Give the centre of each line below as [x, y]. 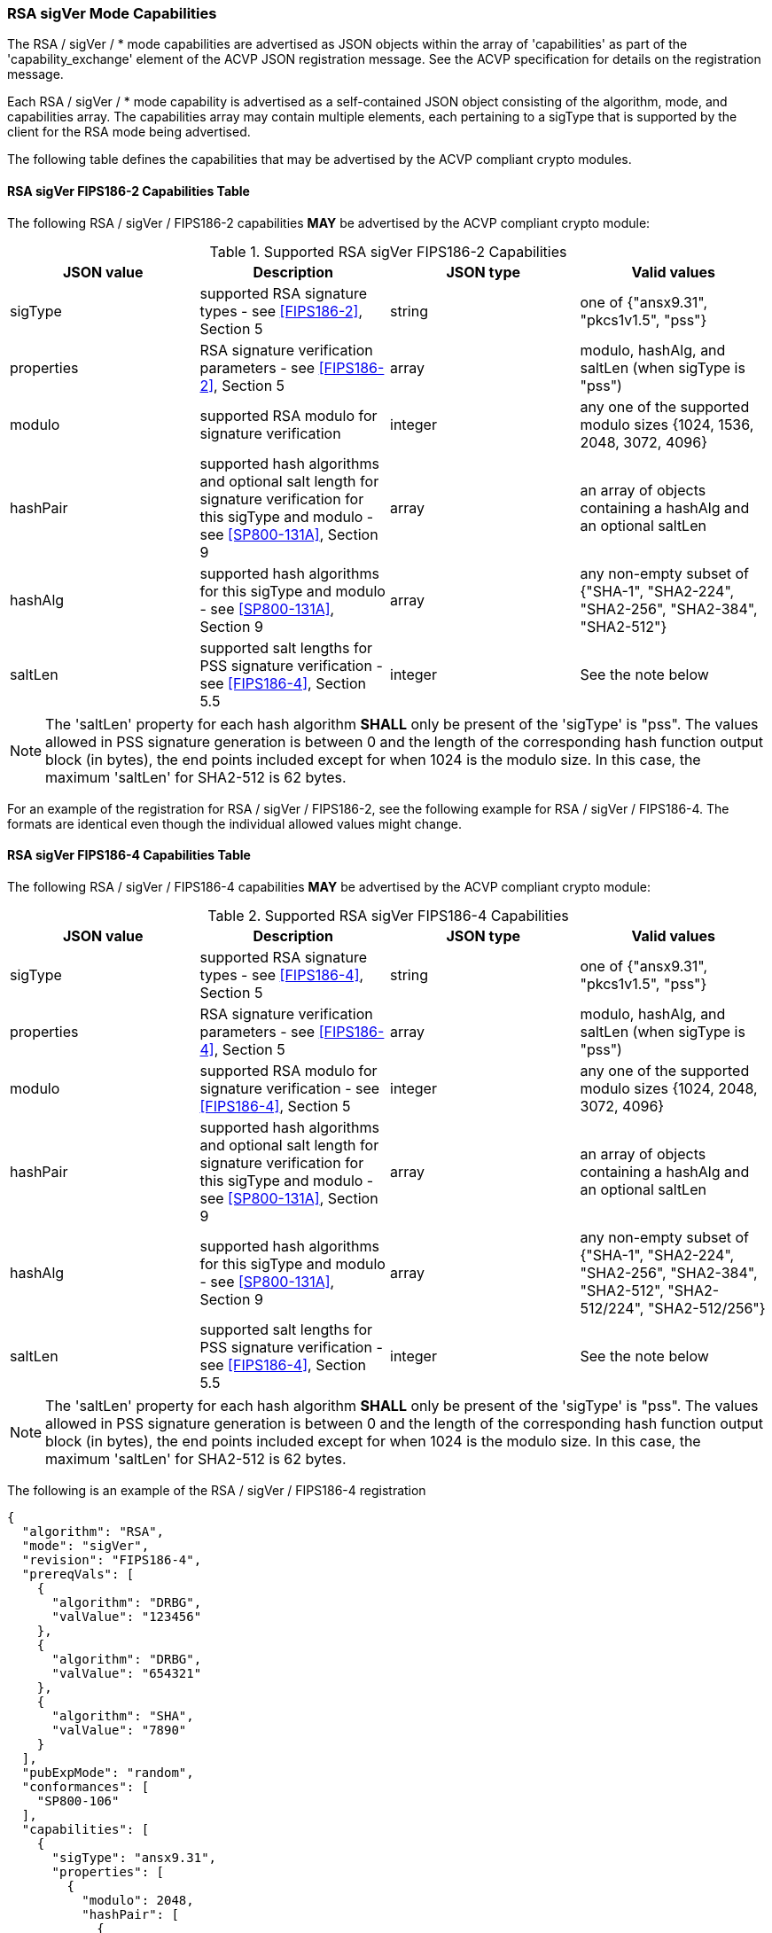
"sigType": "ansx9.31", [134, 1857]
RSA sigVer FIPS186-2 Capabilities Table [129, 191]
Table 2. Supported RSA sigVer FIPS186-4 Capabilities [388, 915]
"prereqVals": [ [78, 1574]
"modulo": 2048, [138, 1900]
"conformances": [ [86, 1786]
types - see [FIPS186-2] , [281, 311]
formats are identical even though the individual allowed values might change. [235, 823]
